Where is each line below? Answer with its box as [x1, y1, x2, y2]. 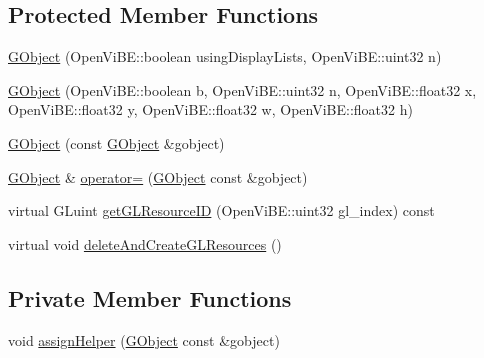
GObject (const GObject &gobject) [8, 132, 225, 153]
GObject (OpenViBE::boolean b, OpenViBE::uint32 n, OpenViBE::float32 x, [8, 79, 477, 100]
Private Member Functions [8, 282, 292, 313]
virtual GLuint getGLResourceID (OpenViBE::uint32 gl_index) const [8, 200, 435, 221]
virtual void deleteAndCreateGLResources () [8, 233, 282, 254]
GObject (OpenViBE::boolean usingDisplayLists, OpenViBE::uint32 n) [8, 46, 442, 67]
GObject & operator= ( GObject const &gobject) [8, 166, 308, 187]
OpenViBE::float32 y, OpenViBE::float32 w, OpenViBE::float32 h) [8, 99, 413, 120]
